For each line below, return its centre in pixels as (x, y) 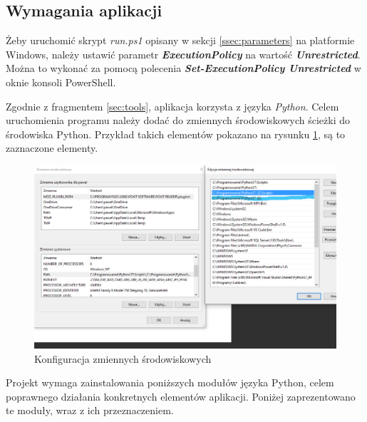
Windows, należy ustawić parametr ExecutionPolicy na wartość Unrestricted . (183, 54)
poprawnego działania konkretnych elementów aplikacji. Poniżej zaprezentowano (181, 396)
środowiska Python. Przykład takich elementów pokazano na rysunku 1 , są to (176, 134)
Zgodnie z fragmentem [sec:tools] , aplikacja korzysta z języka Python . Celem (172, 106)
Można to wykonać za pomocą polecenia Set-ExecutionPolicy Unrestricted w (183, 68)
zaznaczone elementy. (52, 148)
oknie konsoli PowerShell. (61, 82)
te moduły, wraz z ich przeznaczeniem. (90, 410)
